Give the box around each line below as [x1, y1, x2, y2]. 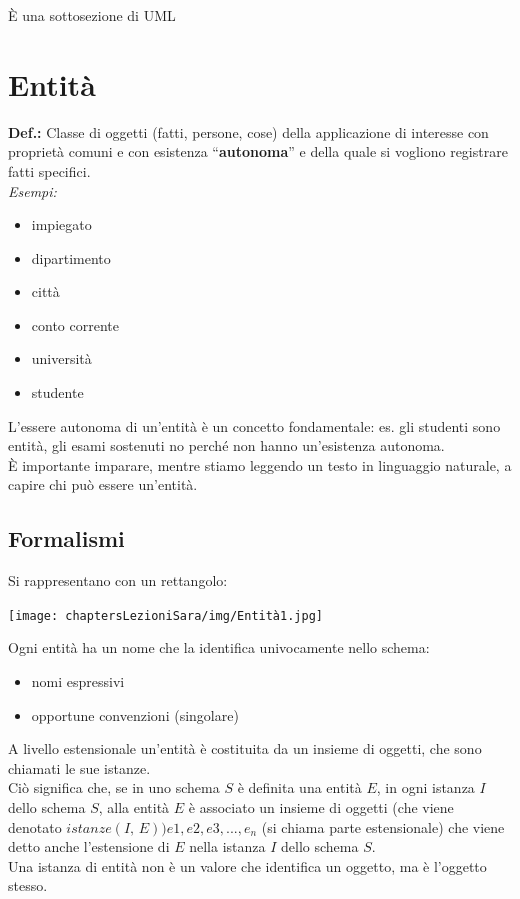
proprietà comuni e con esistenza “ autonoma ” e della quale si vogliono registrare [8, 141, 508, 162]
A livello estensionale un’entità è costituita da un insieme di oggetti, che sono [8, 738, 482, 759]
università [31, 348, 92, 369]
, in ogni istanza [376, 777, 475, 798]
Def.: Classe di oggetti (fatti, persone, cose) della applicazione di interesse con [8, 121, 489, 142]
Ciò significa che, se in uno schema [8, 777, 220, 798]
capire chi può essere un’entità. [8, 474, 198, 495]
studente [31, 382, 84, 403]
